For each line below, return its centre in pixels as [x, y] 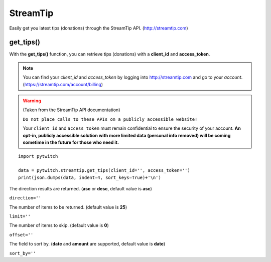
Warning [32, 101]
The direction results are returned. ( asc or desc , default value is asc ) [81, 188]
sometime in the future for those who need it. [71, 142]
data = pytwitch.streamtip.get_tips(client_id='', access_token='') [104, 171]
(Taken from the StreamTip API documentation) [72, 110]
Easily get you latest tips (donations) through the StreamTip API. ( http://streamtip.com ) [99, 28]
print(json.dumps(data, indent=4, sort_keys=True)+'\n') [90, 177]
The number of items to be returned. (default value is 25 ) [68, 207]
